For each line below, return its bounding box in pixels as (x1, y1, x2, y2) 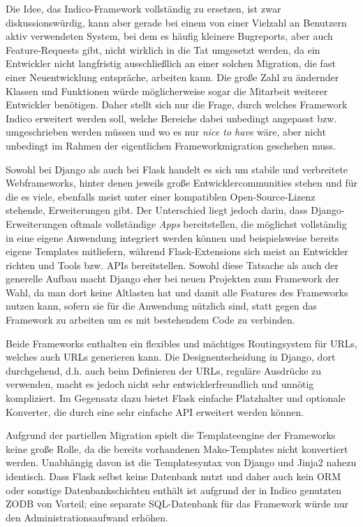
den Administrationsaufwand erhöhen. (6, 510, 168, 524)
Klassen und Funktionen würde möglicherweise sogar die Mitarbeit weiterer (6, 83, 328, 98)
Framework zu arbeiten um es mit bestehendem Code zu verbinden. (6, 312, 295, 327)
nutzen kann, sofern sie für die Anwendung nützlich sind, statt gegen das (6, 298, 317, 313)
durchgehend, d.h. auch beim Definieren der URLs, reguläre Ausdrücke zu (6, 363, 322, 377)
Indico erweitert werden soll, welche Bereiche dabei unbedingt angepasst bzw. (6, 110, 337, 125)
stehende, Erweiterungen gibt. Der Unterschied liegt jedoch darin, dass (6, 203, 308, 217)
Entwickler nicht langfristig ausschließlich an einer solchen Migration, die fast (6, 56, 336, 71)
